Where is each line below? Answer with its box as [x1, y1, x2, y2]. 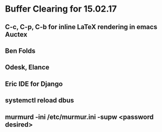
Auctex [5, 30, 28, 38]
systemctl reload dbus [5, 96, 74, 105]
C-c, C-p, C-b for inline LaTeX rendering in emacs [5, 23, 158, 31]
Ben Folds [5, 47, 35, 55]
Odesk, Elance [5, 63, 49, 71]
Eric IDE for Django [5, 80, 63, 88]
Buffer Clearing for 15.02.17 [5, 3, 117, 15]
